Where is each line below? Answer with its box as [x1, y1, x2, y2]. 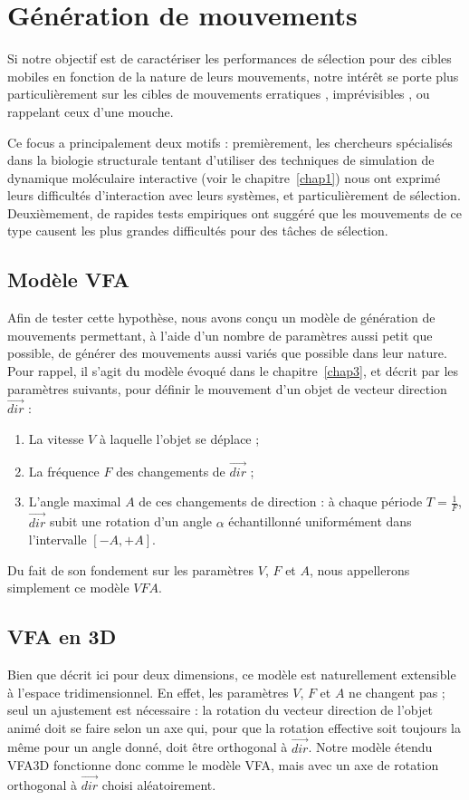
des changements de [116, 461, 225, 480]
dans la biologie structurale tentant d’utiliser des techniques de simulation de [7, 150, 435, 169]
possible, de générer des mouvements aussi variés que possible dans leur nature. [7, 343, 447, 362]
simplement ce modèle [7, 578, 129, 597]
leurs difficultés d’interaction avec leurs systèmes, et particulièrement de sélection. [7, 186, 461, 205]
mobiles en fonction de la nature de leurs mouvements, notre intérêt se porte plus [7, 66, 459, 85]
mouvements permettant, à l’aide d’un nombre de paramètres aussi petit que [7, 325, 433, 344]
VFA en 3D [7, 622, 117, 651]
